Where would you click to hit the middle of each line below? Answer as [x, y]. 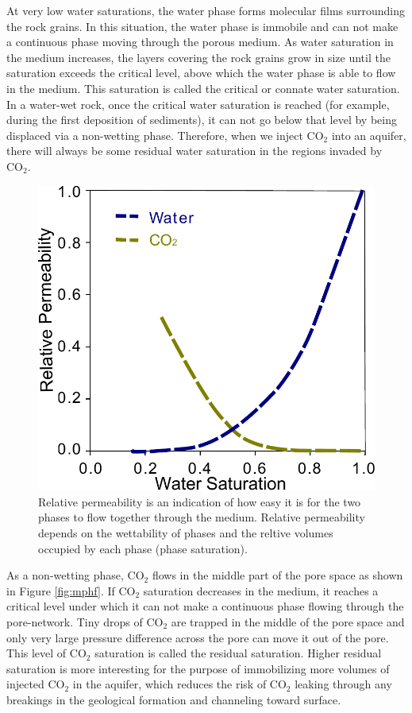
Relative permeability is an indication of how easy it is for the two [200, 501]
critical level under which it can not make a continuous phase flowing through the [205, 606]
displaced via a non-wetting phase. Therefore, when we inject [155, 135]
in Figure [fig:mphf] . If [61, 590]
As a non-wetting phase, [65, 575]
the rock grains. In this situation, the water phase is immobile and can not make [202, 26]
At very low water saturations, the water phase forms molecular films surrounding [206, 10]
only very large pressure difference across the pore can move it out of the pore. [198, 637]
